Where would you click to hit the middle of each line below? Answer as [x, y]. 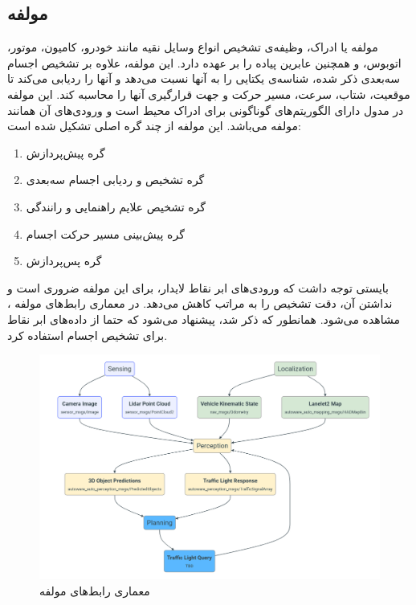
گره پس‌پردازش [64, 261]
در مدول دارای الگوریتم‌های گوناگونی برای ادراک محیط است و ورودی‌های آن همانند [206, 110]
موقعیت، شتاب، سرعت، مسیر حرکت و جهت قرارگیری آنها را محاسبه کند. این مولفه [209, 94]
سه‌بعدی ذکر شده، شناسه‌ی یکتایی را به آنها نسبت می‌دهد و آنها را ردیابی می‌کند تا [204, 78]
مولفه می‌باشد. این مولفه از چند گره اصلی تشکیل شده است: [154, 126]
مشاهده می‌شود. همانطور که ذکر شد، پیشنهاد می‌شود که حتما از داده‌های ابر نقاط [204, 319]
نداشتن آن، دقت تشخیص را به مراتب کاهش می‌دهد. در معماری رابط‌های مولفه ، [200, 303]
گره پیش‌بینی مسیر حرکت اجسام [105, 233]
